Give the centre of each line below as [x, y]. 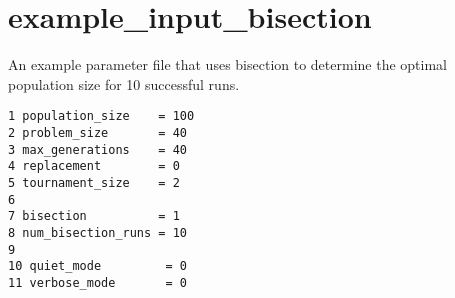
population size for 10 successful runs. [124, 83]
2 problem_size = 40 [97, 132]
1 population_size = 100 [101, 116]
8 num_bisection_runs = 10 [97, 232]
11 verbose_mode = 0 [97, 282]
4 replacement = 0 [94, 166]
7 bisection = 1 [94, 216]
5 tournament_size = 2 [94, 182]
